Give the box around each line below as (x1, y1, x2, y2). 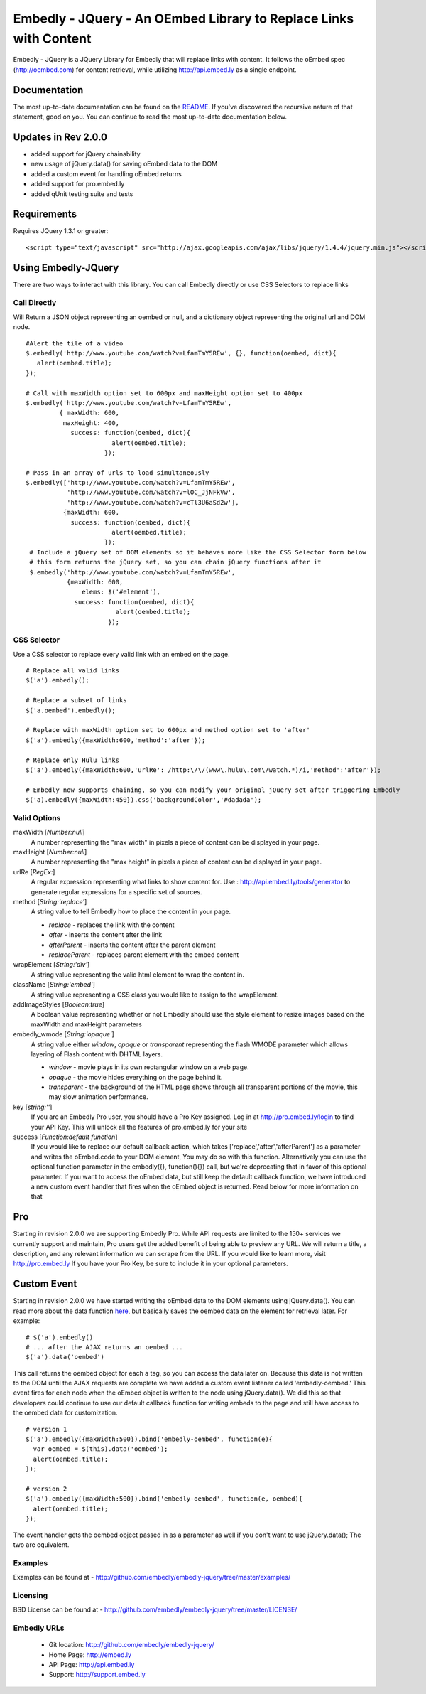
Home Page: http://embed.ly (48, 1650, 131, 1659)
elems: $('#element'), (82, 588, 161, 596)
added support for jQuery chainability (31, 149, 141, 158)
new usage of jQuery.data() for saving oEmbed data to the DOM (31, 160, 218, 168)
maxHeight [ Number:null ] (13, 848, 87, 857)
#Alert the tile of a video (26, 339, 124, 348)
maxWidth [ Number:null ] (13, 828, 85, 837)
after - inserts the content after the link (48, 931, 163, 939)
